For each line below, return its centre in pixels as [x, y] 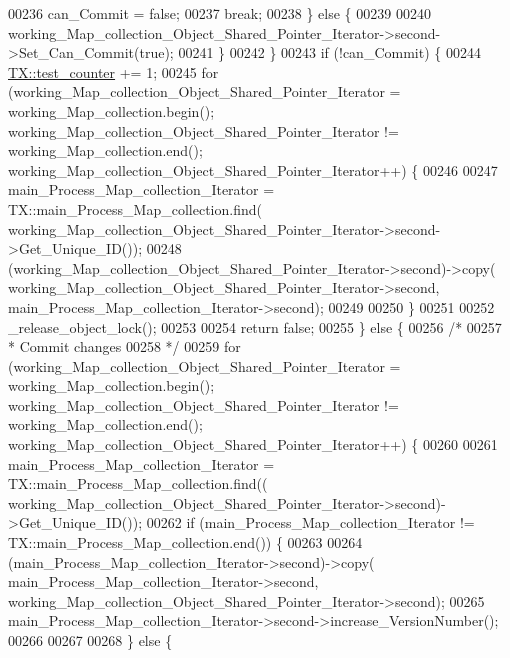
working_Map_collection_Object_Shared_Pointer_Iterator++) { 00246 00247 [253, 169]
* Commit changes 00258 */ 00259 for [124, 346]
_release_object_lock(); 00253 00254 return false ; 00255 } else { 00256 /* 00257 [255, 326]
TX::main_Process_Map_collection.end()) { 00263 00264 [185, 542]
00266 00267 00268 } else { [90, 640]
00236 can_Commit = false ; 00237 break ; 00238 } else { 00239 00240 [219, 13]
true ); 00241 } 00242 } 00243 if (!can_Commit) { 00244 [310, 52]
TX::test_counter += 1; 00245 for [113, 71]
